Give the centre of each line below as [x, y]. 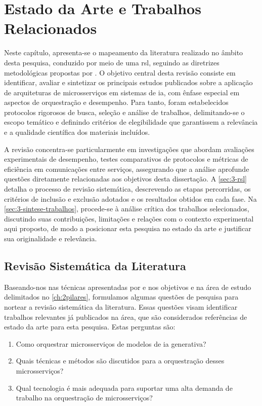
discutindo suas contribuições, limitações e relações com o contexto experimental [129, 218]
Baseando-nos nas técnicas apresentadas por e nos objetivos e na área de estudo [128, 287]
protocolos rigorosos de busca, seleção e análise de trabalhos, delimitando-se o [124, 112]
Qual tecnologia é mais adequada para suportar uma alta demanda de [124, 387]
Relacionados [51, 28]
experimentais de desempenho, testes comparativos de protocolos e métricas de [126, 159]
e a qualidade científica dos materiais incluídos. [77, 132]
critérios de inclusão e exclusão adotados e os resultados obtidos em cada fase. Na [130, 198]
